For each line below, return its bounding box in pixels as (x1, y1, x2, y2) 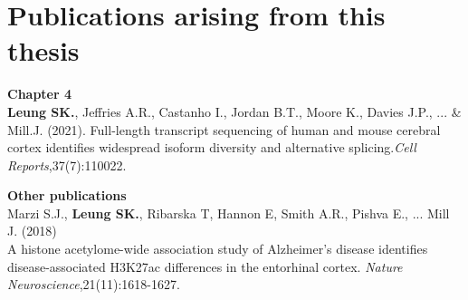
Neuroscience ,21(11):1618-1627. (7, 275, 180, 294)
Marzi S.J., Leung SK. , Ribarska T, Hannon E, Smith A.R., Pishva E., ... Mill (7, 203, 450, 222)
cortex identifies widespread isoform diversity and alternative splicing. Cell (7, 138, 416, 157)
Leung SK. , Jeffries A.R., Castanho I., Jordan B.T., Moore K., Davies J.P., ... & (7, 102, 462, 121)
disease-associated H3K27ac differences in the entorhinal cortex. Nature (7, 256, 403, 276)
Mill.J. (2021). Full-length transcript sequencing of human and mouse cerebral (7, 120, 441, 139)
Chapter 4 (7, 84, 72, 103)
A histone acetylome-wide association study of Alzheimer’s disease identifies (7, 239, 428, 258)
